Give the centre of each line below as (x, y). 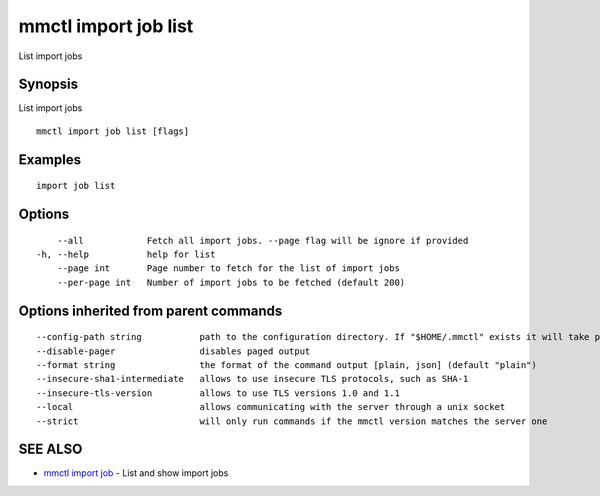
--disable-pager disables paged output (173, 351)
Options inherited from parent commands (150, 310)
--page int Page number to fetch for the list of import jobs (228, 268)
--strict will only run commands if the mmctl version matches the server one (292, 421)
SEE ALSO (50, 449)
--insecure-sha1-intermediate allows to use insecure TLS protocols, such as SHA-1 (252, 379)
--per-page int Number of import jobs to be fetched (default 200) (231, 282)
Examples (50, 159)
